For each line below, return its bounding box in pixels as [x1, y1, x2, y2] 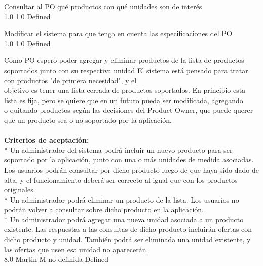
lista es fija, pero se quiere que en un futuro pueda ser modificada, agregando [4, 94, 243, 105]
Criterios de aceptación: [4, 135, 89, 145]
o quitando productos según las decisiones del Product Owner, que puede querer [4, 105, 253, 115]
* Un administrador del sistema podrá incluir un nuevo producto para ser [4, 144, 233, 155]
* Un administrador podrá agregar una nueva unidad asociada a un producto [4, 214, 244, 224]
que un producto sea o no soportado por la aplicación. [4, 114, 172, 125]
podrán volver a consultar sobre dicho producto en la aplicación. [4, 204, 204, 215]
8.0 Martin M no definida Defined [4, 254, 109, 264]
